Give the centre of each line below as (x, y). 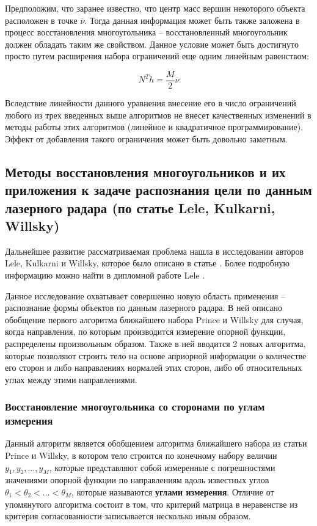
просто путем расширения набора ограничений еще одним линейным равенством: (157, 56)
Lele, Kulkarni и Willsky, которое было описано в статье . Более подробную (147, 263)
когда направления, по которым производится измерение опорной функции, (145, 331)
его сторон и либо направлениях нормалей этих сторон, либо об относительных (154, 367)
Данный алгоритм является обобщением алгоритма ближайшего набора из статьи (156, 443)
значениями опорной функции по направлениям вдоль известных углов (137, 480)
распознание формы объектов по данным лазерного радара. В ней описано (144, 308)
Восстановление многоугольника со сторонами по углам (135, 407)
